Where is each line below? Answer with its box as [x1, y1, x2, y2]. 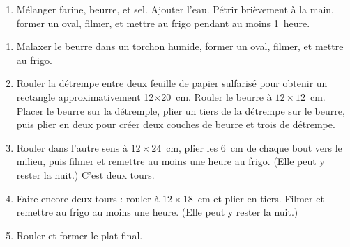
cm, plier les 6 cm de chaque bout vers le [166, 140, 342, 154]
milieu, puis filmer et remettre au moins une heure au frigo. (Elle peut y [16, 154, 325, 168]
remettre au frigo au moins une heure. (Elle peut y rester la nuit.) [16, 205, 298, 219]
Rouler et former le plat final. [16, 228, 143, 242]
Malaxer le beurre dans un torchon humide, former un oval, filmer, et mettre [16, 39, 344, 54]
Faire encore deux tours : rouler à [16, 191, 160, 205]
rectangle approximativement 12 [16, 89, 154, 104]
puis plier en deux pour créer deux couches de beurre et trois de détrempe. [16, 117, 335, 132]
